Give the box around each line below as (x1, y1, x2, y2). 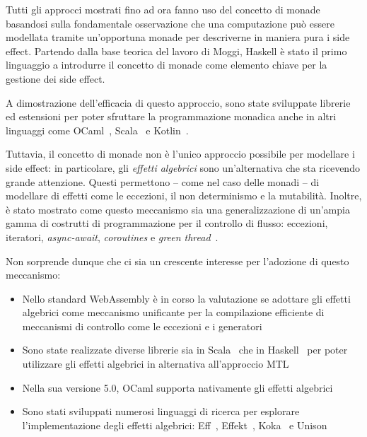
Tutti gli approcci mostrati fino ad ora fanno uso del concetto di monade (6, 2, 320, 16)
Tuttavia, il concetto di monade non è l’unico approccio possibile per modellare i (6, 146, 355, 161)
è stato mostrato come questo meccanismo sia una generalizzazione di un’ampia (6, 202, 350, 216)
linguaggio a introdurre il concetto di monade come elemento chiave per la (6, 57, 327, 72)
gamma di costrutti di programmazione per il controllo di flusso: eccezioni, (6, 216, 328, 231)
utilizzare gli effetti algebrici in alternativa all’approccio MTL (22, 356, 289, 371)
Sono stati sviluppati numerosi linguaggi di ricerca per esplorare (22, 404, 300, 419)
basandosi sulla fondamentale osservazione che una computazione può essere (6, 16, 334, 30)
